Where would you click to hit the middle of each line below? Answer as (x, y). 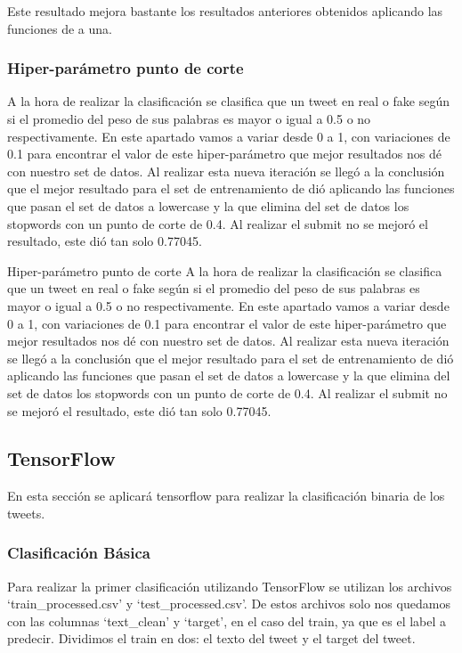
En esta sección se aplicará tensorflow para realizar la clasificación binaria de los (226, 496)
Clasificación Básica (79, 553)
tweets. (26, 513)
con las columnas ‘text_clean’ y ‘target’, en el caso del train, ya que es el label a (227, 620)
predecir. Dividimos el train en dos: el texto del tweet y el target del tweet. (211, 638)
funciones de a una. (60, 28)
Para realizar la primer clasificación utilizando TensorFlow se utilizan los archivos (230, 586)
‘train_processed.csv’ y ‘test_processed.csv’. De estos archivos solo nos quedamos (229, 604)
